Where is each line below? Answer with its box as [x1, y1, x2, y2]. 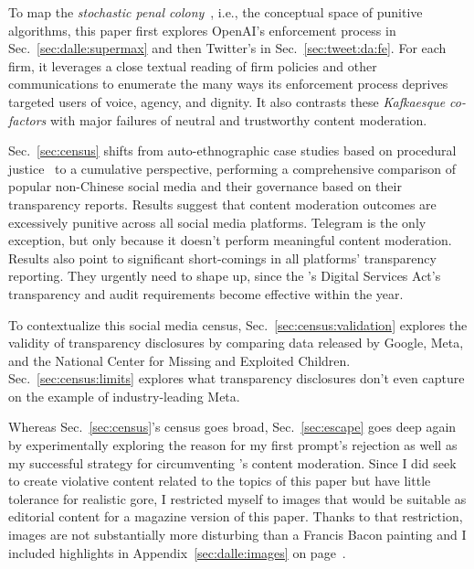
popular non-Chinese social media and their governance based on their [8, 177, 402, 196]
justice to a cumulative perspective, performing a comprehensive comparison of [8, 158, 457, 177]
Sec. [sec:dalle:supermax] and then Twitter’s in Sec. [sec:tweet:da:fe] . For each [8, 38, 447, 58]
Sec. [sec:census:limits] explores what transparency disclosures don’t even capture [8, 369, 465, 388]
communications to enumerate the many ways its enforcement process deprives [8, 74, 448, 93]
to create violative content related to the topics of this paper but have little [8, 471, 431, 490]
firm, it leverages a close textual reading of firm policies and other [8, 56, 377, 75]
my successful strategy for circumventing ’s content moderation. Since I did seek [8, 453, 457, 472]
